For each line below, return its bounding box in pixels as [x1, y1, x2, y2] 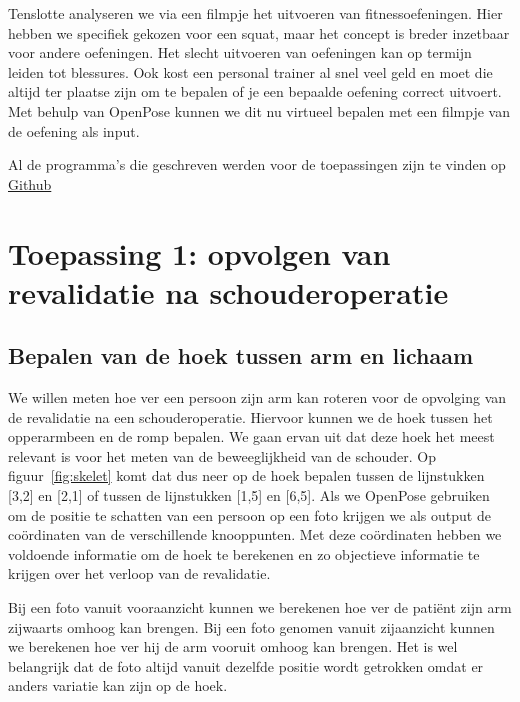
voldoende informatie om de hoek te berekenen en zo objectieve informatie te [8, 543, 480, 564]
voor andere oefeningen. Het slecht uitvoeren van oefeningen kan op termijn [8, 42, 472, 63]
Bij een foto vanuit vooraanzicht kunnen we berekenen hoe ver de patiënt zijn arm [8, 597, 512, 618]
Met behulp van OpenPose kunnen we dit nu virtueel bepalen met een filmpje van [8, 100, 510, 121]
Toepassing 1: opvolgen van [8, 232, 391, 273]
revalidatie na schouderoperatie [8, 271, 449, 312]
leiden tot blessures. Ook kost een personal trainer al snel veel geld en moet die [8, 61, 493, 82]
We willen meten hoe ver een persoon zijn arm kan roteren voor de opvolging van [8, 387, 507, 408]
